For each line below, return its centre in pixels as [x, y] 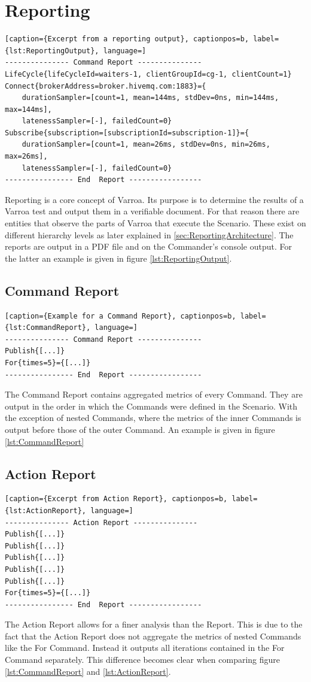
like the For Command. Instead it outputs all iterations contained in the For [145, 648]
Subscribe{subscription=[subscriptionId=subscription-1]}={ [127, 133]
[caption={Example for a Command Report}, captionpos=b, [121, 316]
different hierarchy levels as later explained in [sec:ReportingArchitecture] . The [149, 234]
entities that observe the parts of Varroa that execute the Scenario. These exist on [155, 223]
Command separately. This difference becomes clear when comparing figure [143, 660]
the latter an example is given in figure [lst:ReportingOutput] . [118, 258]
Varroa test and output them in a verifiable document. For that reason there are [152, 211]
